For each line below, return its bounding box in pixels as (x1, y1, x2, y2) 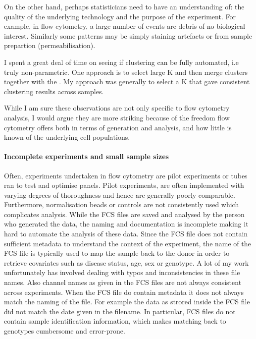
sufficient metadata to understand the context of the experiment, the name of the (4, 238, 251, 248)
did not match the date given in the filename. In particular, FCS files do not (4, 306, 236, 316)
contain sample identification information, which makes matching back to (4, 316, 226, 326)
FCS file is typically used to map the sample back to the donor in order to (4, 248, 230, 258)
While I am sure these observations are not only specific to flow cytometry (4, 103, 230, 113)
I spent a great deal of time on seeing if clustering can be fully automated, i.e (4, 56, 239, 67)
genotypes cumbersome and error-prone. (4, 326, 125, 336)
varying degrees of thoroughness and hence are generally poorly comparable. (4, 189, 235, 200)
